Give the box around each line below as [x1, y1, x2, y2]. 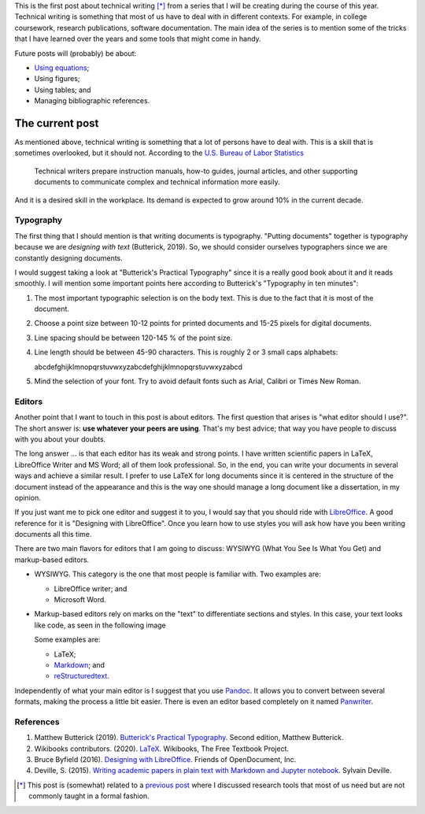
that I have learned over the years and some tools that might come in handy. [14, 34, 261, 43]
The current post [14, 117, 99, 130]
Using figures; [34, 74, 80, 83]
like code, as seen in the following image [34, 620, 167, 630]
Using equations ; [34, 63, 90, 72]
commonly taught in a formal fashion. [28, 791, 150, 801]
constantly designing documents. [14, 253, 124, 263]
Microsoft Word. [54, 595, 106, 605]
